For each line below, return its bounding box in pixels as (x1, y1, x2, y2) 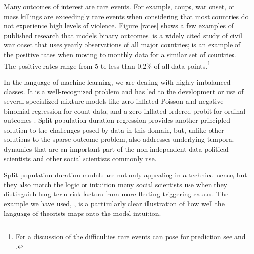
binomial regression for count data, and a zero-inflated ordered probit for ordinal (4, 105, 246, 116)
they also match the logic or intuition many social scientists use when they (4, 179, 228, 189)
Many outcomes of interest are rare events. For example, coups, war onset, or (4, 1, 235, 11)
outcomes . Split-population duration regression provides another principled (4, 115, 231, 125)
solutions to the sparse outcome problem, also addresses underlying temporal (4, 134, 234, 144)
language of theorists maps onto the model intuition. (4, 208, 161, 218)
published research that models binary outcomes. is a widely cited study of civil (4, 30, 242, 40)
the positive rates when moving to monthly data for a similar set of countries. (4, 49, 236, 59)
